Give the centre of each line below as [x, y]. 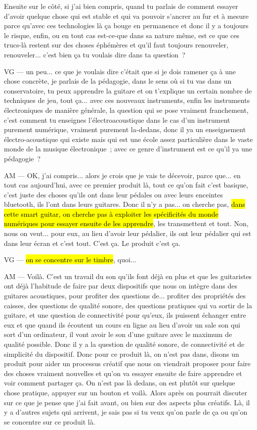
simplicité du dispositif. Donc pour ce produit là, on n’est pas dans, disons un [122, 354]
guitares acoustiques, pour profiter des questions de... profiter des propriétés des [125, 296]
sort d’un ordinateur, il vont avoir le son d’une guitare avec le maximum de [118, 334]
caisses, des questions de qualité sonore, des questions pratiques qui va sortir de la [128, 305]
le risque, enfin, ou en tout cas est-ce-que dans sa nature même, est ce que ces [122, 35]
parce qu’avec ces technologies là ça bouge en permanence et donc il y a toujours [126, 25]
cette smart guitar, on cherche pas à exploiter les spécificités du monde [111, 214]
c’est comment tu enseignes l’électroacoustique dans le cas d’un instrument [117, 119]
